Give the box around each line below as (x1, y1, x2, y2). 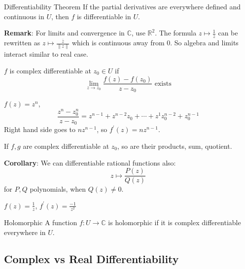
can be (218, 28, 238, 38)
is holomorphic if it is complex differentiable (108, 217, 241, 227)
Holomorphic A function (4, 217, 77, 227)
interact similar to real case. (4, 49, 88, 59)
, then (51, 11, 69, 21)
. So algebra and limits (170, 37, 239, 48)
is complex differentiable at (9, 65, 91, 75)
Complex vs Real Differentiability (4, 251, 179, 266)
